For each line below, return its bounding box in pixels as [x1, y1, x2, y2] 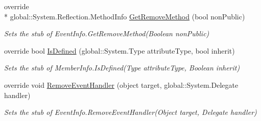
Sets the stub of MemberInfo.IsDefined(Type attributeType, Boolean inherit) [4, 62, 240, 73]
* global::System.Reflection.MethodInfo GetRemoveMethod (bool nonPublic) [4, 11, 245, 21]
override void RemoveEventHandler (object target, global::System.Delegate [4, 79, 239, 90]
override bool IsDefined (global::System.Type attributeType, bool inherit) [4, 45, 235, 56]
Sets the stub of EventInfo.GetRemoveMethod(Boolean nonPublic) [4, 28, 209, 39]
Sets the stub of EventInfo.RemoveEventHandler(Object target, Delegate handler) [4, 107, 257, 117]
